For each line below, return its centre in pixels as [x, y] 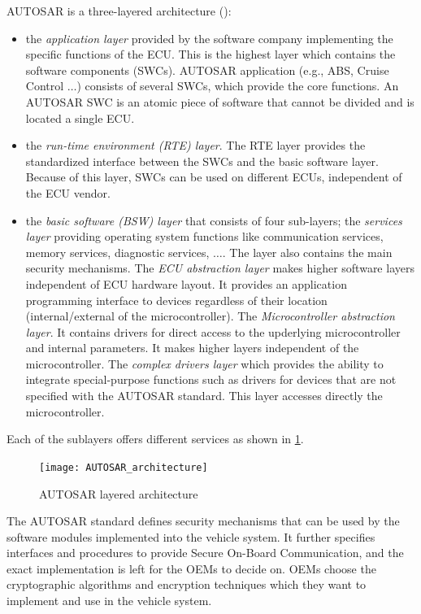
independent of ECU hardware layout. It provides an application [186, 283]
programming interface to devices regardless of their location [176, 300]
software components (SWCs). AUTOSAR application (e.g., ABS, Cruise [207, 70]
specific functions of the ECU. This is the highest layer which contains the [210, 54]
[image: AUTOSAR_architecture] [124, 467]
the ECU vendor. [68, 192]
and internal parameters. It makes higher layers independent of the [192, 348]
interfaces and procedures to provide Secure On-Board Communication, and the [205, 553]
